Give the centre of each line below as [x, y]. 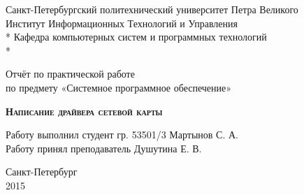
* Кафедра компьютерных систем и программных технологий [136, 37]
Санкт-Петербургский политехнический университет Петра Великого [152, 9]
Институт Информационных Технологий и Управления [122, 23]
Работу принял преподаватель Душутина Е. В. [104, 148]
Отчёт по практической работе [70, 74]
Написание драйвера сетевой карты [84, 111]
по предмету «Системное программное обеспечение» [119, 87]
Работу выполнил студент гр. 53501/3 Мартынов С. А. [122, 135]
